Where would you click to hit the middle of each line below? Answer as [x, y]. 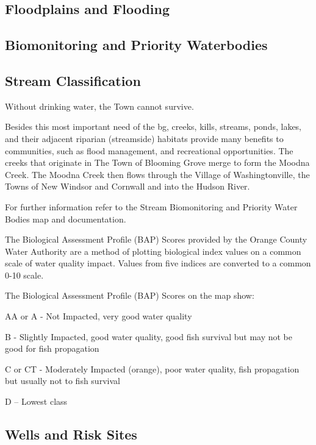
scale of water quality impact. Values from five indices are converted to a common [158, 263]
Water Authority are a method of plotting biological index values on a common [153, 251]
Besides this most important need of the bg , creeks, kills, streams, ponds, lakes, [153, 126]
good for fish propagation [52, 348]
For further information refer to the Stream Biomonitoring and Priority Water [151, 206]
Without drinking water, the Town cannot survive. [99, 106]
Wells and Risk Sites [71, 434]
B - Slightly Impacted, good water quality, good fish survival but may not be [149, 336]
